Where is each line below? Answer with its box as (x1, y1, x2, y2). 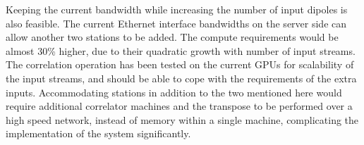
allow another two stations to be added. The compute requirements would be (6, 30, 339, 44)
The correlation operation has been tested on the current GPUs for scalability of (6, 57, 354, 72)
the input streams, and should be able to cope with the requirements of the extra (6, 70, 357, 85)
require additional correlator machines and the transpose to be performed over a (6, 99, 353, 113)
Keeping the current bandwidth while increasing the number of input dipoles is (6, 2, 348, 16)
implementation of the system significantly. (6, 126, 191, 141)
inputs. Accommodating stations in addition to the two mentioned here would (6, 84, 342, 99)
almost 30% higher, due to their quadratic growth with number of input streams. (6, 43, 356, 58)
